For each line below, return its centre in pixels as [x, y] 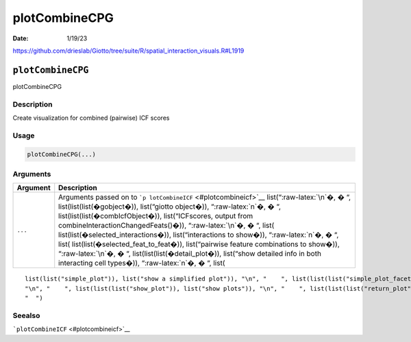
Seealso [26, 315]
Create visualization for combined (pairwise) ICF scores [91, 118]
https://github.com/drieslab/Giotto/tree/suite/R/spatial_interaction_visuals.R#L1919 [128, 51]
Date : [21, 38]
